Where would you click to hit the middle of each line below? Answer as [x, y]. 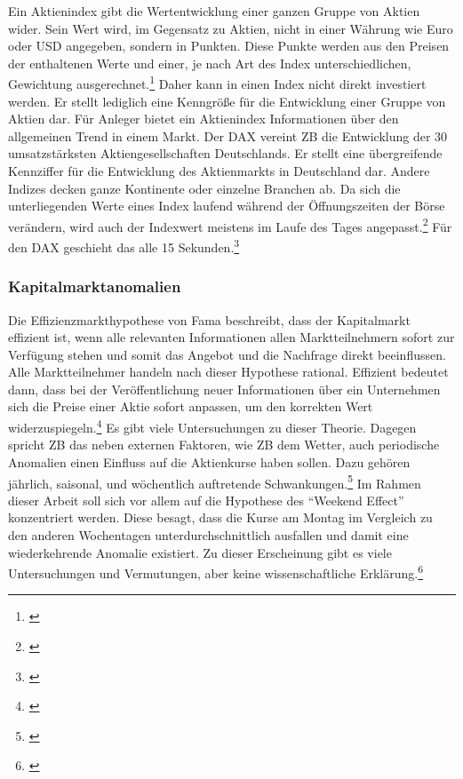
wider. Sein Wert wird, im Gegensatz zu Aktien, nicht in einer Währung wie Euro [231, 28]
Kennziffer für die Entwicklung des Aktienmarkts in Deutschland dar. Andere [219, 171]
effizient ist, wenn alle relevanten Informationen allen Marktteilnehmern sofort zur [231, 337]
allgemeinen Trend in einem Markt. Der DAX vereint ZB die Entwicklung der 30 [228, 135]
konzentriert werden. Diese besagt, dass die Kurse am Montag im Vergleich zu [220, 517]
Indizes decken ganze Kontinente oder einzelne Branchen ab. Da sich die [204, 188]
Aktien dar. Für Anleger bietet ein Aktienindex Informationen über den [204, 119]
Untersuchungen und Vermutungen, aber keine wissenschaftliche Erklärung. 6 [216, 572]
